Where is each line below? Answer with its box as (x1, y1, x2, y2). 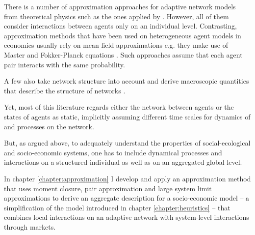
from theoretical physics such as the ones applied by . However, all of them (4, 11, 229, 21)
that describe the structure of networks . (4, 85, 126, 95)
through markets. (4, 221, 56, 232)
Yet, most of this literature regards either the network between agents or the (4, 102, 234, 112)
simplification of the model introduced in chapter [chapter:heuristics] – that (4, 202, 230, 212)
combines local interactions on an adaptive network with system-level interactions (4, 212, 249, 222)
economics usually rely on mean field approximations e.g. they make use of (4, 40, 228, 50)
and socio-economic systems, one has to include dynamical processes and (4, 147, 222, 157)
